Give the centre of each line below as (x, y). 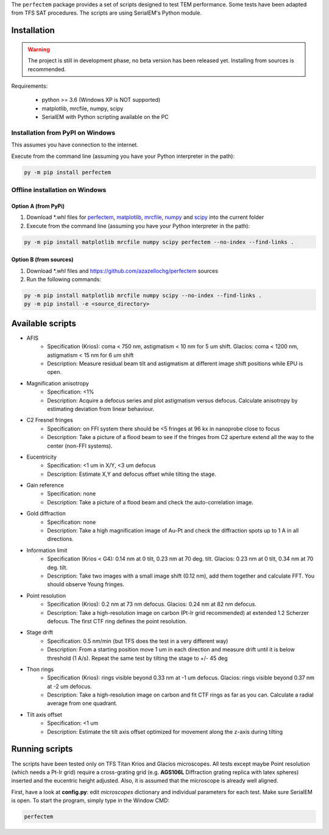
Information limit (47, 550)
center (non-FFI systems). (80, 446)
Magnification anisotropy (58, 383)
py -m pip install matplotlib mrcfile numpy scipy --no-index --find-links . (143, 295)
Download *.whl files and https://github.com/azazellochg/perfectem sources (122, 271)
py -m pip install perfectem (68, 172)
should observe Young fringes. (86, 584)
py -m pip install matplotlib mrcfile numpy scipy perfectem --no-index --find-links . (159, 242)
